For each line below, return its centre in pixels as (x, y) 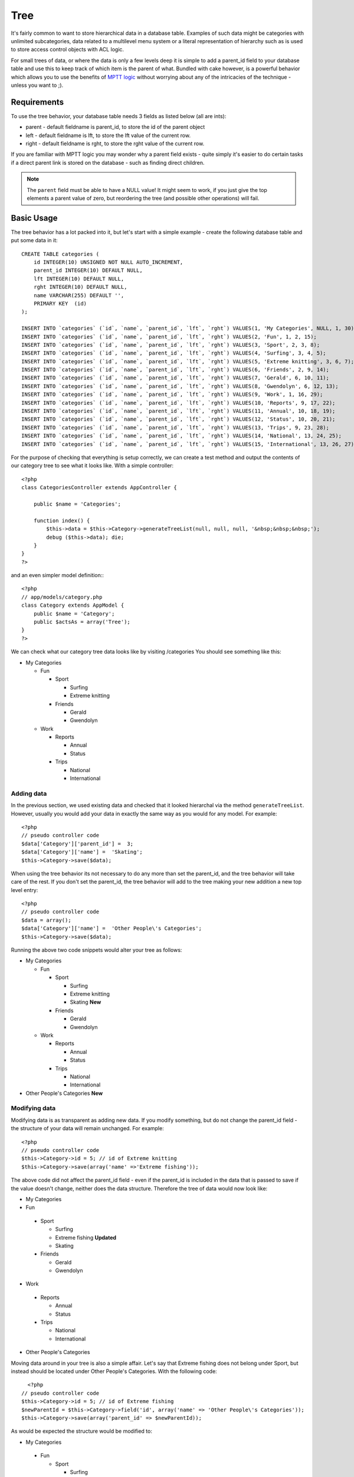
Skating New (86, 1002)
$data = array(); (46, 920)
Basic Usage (34, 218)
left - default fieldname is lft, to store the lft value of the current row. (108, 135)
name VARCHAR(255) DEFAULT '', (79, 295)
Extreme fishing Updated (86, 1237)
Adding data (29, 793)
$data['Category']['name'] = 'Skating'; (82, 852)
